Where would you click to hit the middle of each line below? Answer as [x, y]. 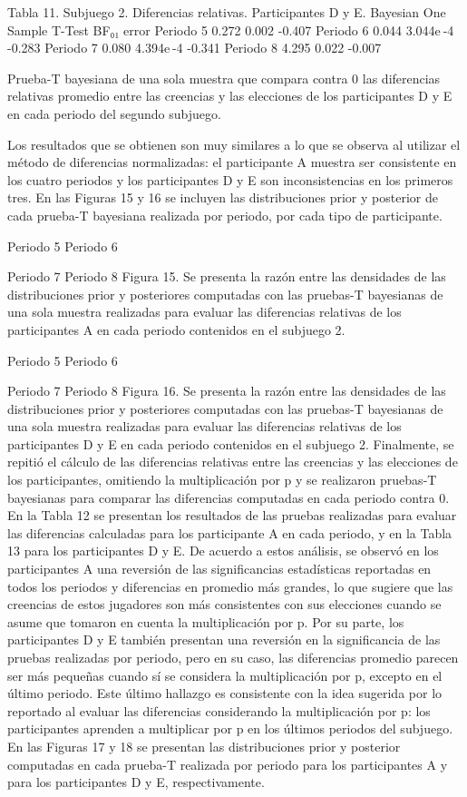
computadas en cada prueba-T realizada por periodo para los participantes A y [228, 764]
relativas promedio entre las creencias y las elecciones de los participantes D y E [230, 96]
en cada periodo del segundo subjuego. [114, 113]
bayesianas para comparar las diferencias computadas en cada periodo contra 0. [229, 497]
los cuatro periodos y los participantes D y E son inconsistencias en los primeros [230, 179]
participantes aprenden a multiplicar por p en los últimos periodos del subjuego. [230, 728]
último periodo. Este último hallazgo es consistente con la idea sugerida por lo [225, 693]
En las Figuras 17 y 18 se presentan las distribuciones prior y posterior [204, 746]
